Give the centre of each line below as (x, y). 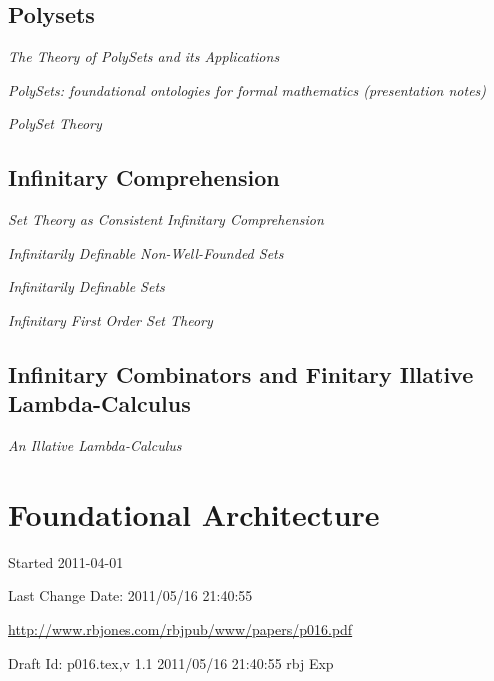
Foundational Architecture (194, 513)
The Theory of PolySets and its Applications (144, 56)
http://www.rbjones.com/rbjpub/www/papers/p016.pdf (180, 629)
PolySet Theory (55, 123)
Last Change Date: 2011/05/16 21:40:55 (130, 595)
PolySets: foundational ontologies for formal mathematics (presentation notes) (247, 89)
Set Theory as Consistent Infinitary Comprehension (166, 219)
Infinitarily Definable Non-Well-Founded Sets (146, 252)
